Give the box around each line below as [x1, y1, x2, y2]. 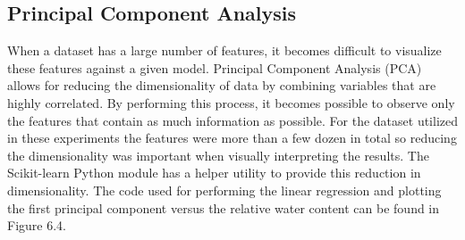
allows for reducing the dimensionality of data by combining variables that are [7, 76, 436, 95]
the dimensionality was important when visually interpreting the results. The [7, 145, 429, 164]
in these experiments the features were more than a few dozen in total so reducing [7, 128, 457, 147]
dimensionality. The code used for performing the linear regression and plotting [7, 180, 442, 199]
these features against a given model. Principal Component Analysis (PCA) [7, 58, 422, 77]
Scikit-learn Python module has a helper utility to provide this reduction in [7, 163, 421, 182]
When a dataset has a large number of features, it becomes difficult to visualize [7, 41, 442, 60]
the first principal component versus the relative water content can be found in [7, 198, 440, 217]
